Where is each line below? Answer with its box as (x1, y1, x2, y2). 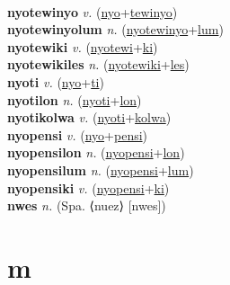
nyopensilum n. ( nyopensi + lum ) (7, 160, 194, 179)
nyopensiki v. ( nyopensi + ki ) (7, 178, 170, 197)
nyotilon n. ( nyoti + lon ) (7, 90, 142, 109)
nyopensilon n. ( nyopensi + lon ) (7, 143, 185, 162)
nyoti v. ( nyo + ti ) (7, 72, 104, 91)
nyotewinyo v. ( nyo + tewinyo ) (7, 2, 178, 21)
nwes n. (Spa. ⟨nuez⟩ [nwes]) (7, 196, 166, 215)
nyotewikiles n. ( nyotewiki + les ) (7, 55, 190, 74)
